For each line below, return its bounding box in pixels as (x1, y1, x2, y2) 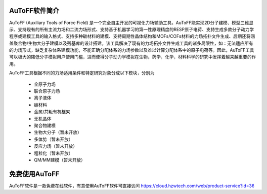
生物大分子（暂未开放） (34, 129, 82, 135)
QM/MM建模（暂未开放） (34, 157, 86, 162)
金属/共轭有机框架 (34, 109, 71, 115)
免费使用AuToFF (9, 170, 59, 178)
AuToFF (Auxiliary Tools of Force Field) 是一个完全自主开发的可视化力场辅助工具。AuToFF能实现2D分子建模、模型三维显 (9, 20, 254, 26)
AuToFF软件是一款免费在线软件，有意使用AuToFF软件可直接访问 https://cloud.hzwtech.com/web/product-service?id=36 (9, 183, 255, 189)
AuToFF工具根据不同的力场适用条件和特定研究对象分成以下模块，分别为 (9, 70, 155, 76)
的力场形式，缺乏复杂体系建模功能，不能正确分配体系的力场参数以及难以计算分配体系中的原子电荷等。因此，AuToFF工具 (9, 47, 255, 53)
